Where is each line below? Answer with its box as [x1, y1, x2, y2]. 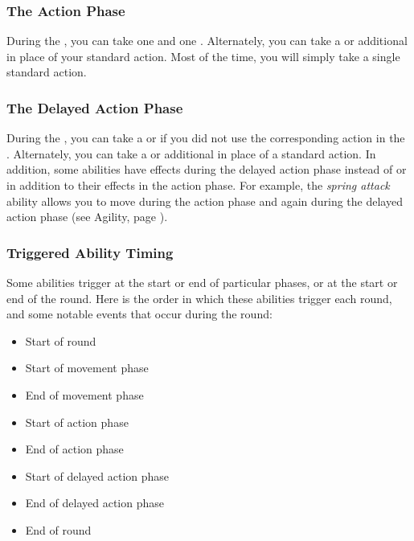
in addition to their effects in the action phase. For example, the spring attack [6, 177, 390, 193]
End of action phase [25, 441, 124, 457]
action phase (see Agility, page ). [6, 208, 168, 225]
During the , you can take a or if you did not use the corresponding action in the [6, 129, 405, 146]
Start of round [25, 332, 96, 349]
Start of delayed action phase [25, 467, 170, 484]
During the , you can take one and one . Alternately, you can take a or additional [6, 32, 408, 49]
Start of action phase [25, 413, 129, 430]
